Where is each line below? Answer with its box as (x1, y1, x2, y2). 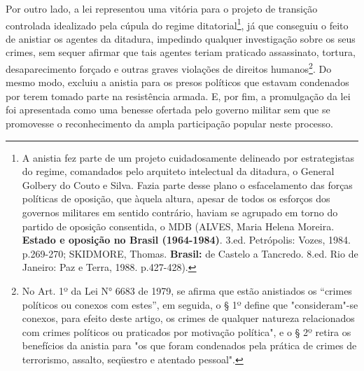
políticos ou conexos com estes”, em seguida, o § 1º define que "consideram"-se (22, 297, 358, 311)
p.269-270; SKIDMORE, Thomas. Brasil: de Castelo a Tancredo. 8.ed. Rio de (22, 246, 358, 260)
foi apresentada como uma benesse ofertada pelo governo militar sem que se (6, 102, 330, 117)
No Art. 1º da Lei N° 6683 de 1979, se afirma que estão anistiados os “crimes (22, 283, 352, 297)
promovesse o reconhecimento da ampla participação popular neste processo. (6, 116, 333, 131)
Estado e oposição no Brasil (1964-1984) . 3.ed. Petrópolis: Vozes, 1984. (22, 232, 351, 247)
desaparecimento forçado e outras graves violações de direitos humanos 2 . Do (6, 59, 332, 76)
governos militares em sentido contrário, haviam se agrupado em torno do (22, 205, 338, 220)
